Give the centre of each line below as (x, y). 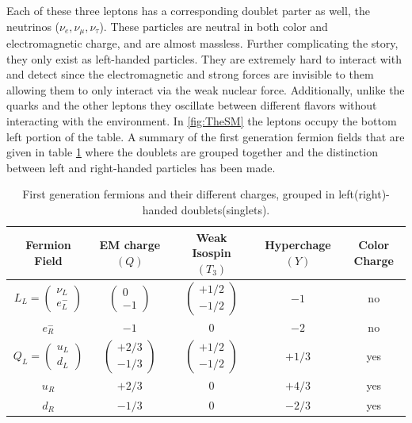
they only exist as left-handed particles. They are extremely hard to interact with (204, 58)
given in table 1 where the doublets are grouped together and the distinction (192, 152)
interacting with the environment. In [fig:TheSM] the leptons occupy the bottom (202, 121)
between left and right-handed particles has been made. (141, 167)
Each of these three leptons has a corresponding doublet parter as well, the (188, 10)
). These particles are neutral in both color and (214, 26)
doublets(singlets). (225, 209)
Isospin (212, 253)
